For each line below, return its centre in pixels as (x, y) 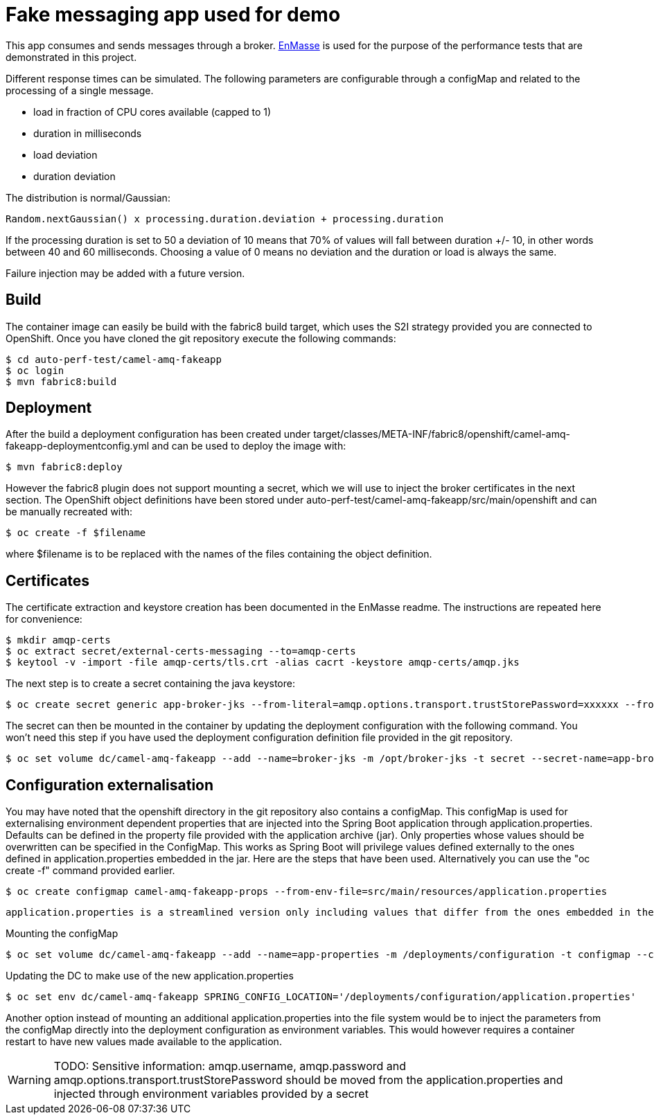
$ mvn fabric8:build (61, 381)
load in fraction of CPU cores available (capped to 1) (152, 112)
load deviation (65, 154)
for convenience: (44, 619)
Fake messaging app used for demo (173, 15)
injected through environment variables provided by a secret (211, 1094)
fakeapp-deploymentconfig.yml (78, 446)
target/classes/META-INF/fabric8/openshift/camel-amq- (442, 434)
